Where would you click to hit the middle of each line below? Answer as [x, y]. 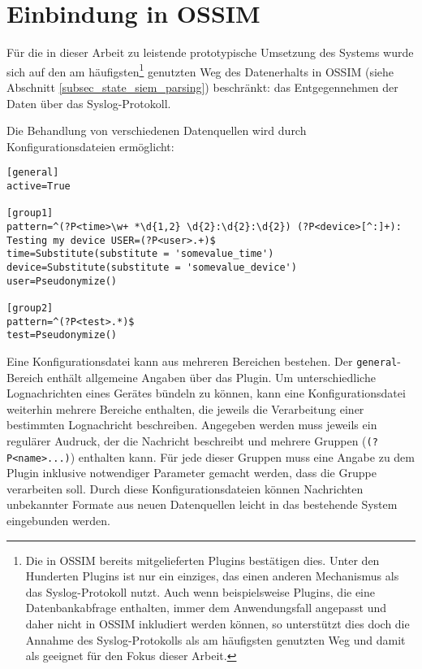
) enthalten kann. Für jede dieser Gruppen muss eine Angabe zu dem [242, 456]
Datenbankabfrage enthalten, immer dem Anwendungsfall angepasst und [206, 608]
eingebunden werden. [59, 520]
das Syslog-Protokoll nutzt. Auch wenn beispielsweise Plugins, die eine [200, 591]
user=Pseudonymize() [62, 281]
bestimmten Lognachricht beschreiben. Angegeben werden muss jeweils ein [192, 425]
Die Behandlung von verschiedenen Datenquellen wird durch [157, 130]
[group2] [30, 308]
